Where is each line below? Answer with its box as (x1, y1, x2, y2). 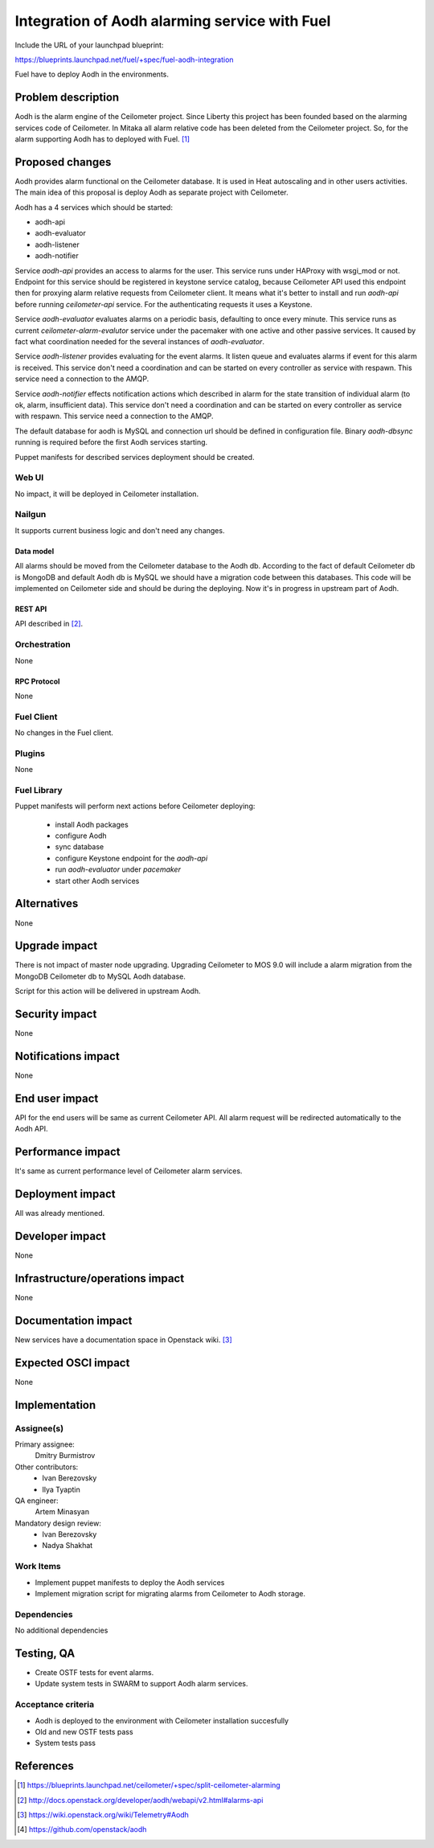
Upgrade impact (14, 939, 98, 953)
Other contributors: (14, 1462, 79, 1472)
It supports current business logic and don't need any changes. (14, 525, 225, 535)
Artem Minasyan (35, 1507, 90, 1517)
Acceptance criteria (14, 1699, 95, 1710)
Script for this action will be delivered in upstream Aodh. (14, 986, 201, 996)
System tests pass (35, 1738, 96, 1748)
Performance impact (14, 1145, 121, 1159)
